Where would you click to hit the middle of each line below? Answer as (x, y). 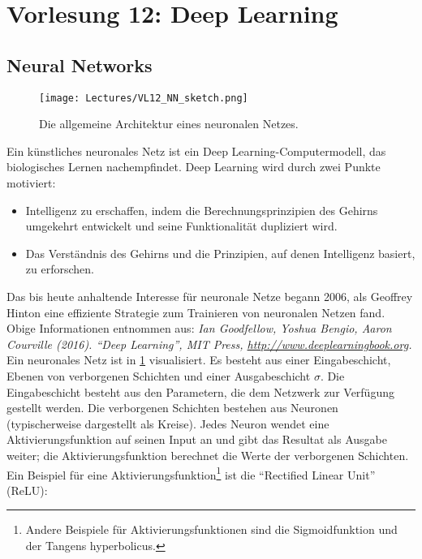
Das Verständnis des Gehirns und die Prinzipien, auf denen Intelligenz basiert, (220, 253)
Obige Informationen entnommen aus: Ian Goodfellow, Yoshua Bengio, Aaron (199, 328)
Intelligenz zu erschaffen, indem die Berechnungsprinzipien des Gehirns (202, 210)
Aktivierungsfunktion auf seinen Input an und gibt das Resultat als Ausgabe (197, 439)
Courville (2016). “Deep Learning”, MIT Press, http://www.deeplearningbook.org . (209, 344)
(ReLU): (27, 490)
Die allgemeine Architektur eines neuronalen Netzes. (169, 124)
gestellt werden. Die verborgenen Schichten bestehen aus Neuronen (172, 408)
